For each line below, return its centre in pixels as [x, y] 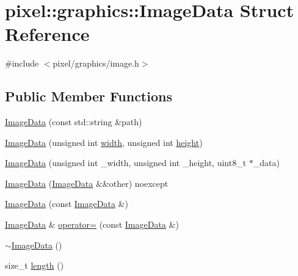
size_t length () [35, 265]
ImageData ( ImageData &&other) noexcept [87, 183]
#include [22, 63]
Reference [47, 34]
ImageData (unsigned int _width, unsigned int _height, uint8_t [126, 163]
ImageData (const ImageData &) [67, 204]
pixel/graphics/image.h [96, 63]
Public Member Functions [89, 96]
